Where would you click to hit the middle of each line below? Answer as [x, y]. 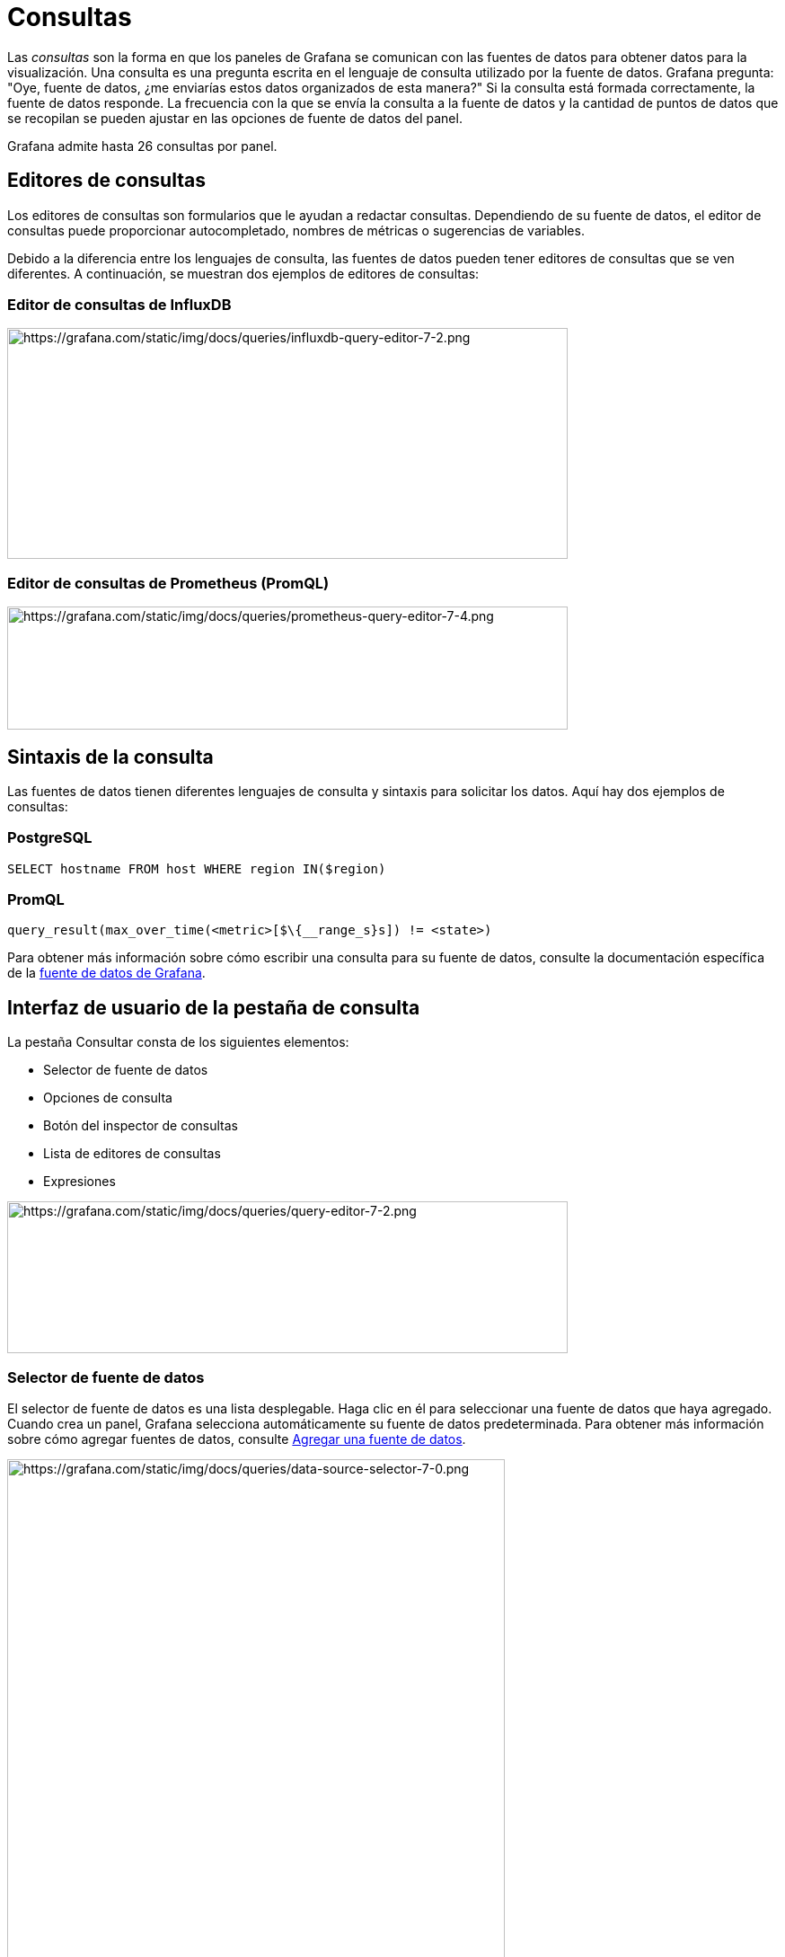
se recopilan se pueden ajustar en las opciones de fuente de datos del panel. [235, 118]
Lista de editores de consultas [132, 1154]
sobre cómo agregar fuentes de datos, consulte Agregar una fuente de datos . [237, 1439]
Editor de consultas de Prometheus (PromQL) [168, 583]
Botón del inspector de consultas [141, 1126]
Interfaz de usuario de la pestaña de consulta [214, 1007]
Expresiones [79, 1182]
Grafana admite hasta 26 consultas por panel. [142, 146]
